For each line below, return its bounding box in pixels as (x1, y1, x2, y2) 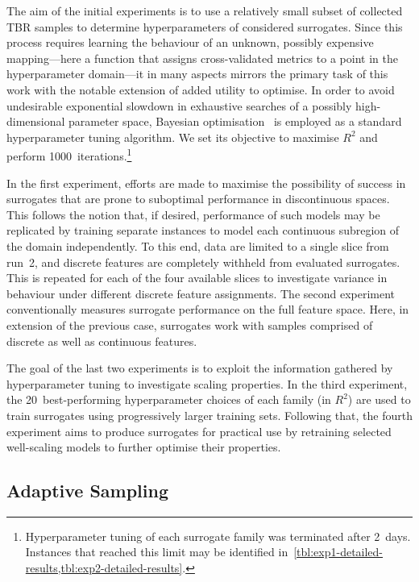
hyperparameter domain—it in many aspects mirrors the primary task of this (6, 65, 388, 82)
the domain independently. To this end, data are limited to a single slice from (6, 237, 389, 254)
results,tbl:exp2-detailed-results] (25, 559, 183, 576)
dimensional (6, 113, 65, 130)
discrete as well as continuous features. (6, 332, 197, 349)
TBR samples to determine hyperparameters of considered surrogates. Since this (6, 18, 403, 35)
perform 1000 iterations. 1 (6, 145, 132, 164)
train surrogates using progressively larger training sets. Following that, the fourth (6, 406, 413, 423)
